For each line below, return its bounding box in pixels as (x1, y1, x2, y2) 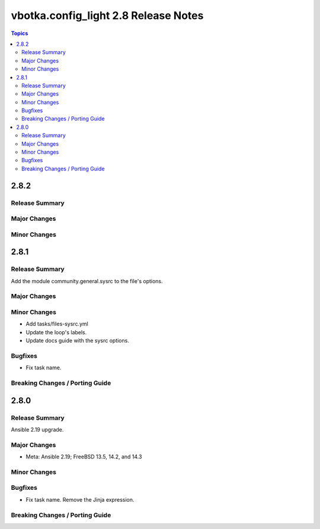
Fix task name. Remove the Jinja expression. (25, 496, 135, 503)
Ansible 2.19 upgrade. (11, 426, 64, 433)
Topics (11, 30, 28, 37)
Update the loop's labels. (25, 328, 87, 335)
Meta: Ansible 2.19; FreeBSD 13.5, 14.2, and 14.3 (25, 453, 142, 460)
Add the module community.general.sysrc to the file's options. (11, 277, 163, 284)
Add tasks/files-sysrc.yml (25, 321, 88, 328)
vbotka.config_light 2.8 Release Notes (11, 9, 204, 22)
